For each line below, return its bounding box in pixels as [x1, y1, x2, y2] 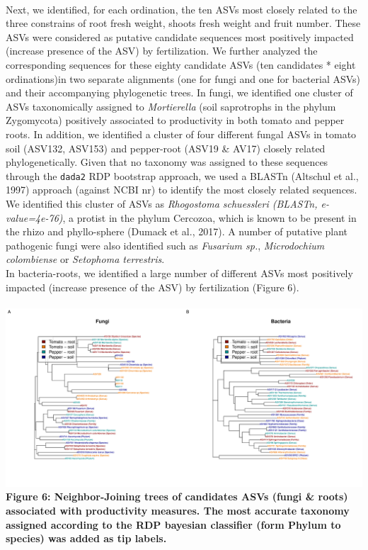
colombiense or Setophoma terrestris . [6, 252, 165, 266]
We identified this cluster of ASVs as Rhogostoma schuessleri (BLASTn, [6, 196, 318, 211]
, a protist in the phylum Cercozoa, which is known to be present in [62, 210, 357, 225]
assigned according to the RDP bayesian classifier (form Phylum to [6, 517, 341, 532]
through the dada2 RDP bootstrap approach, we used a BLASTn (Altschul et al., [6, 168, 359, 183]
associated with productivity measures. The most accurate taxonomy [6, 503, 350, 517]
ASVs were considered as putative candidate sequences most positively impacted [6, 29, 354, 44]
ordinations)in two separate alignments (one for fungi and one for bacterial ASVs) [6, 71, 361, 86]
